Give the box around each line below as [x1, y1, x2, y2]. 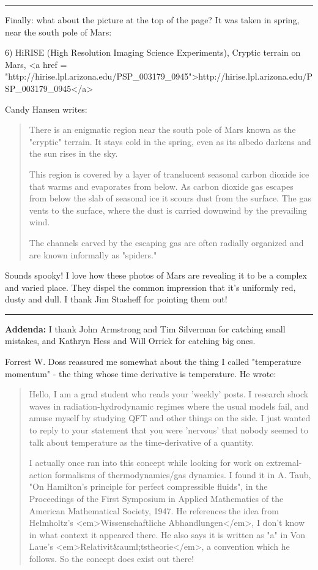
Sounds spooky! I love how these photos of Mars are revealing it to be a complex [5, 269, 307, 282]
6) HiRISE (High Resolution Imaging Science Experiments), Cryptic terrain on [5, 46, 301, 59]
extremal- [266, 456, 302, 469]
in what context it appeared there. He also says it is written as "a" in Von [29, 528, 305, 541]
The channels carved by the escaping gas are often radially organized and [29, 236, 304, 249]
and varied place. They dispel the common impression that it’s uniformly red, [5, 280, 296, 293]
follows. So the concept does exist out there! [29, 552, 194, 564]
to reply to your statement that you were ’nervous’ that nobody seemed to [29, 424, 308, 437]
